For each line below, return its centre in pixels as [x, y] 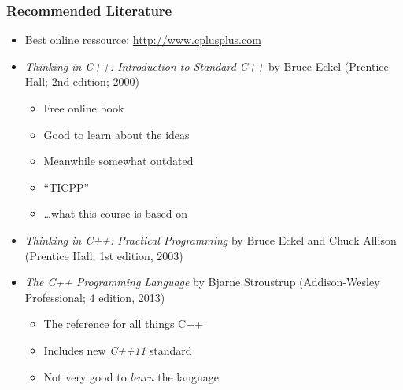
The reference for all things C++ [124, 324]
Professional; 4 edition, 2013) [95, 297]
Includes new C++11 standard [118, 350]
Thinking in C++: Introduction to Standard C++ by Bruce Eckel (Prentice [207, 66]
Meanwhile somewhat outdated [118, 161]
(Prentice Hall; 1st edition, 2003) [104, 255]
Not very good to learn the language [131, 376]
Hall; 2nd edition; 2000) [82, 81]
